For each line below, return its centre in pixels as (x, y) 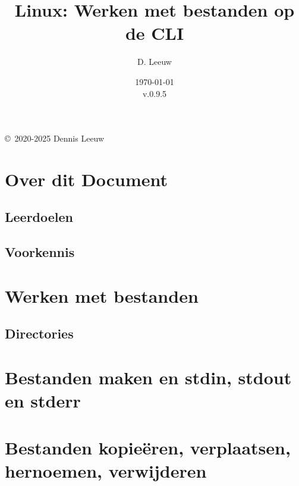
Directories (39, 333)
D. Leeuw (155, 62)
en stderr (43, 401)
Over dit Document (86, 179)
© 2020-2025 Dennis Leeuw (55, 138)
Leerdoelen (39, 217)
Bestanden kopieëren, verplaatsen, (148, 447)
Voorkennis (40, 252)
